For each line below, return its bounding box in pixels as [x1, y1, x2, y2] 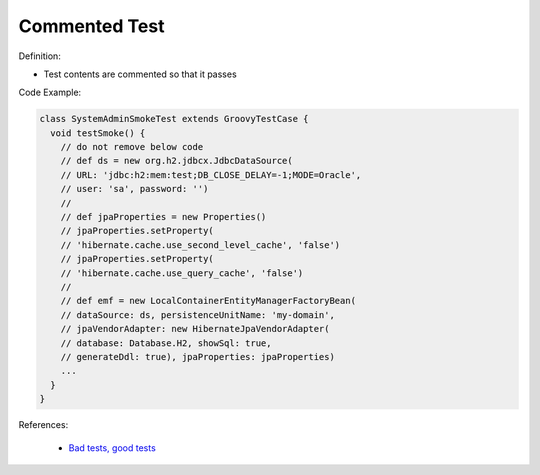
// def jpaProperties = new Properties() [60, 211, 267, 223]
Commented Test [18, 15, 165, 37]
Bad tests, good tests [68, 441, 157, 454]
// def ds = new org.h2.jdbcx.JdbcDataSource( [60, 155, 294, 167]
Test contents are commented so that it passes [43, 68, 237, 80]
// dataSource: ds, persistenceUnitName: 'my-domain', [60, 309, 335, 320]
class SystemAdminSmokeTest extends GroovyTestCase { [39, 113, 309, 125]
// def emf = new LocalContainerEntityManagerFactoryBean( [60, 295, 357, 307]
